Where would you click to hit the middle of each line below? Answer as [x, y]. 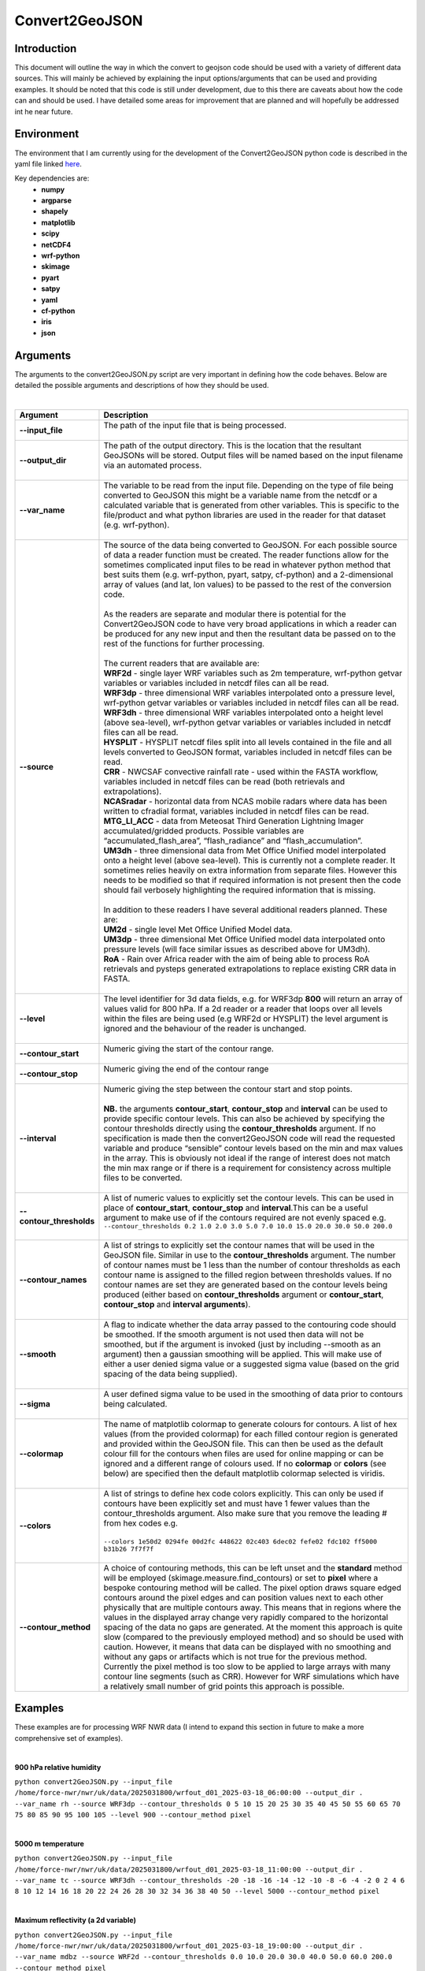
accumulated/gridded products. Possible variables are [204, 830]
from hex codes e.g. [141, 1523]
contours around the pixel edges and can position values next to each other [244, 1597]
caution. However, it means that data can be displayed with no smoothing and [247, 1646]
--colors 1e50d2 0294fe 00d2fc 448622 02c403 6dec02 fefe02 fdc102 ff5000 [240, 1541]
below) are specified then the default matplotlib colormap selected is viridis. [244, 1473]
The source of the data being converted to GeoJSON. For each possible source [250, 545]
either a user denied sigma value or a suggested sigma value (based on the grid [251, 1364]
